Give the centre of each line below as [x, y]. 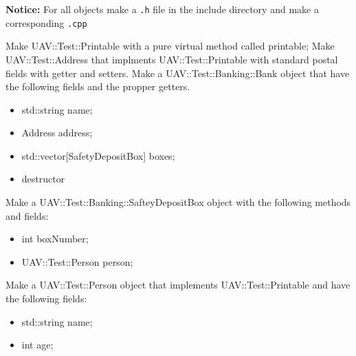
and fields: [27, 215]
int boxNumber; [55, 239]
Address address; [57, 133]
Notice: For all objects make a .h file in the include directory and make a [162, 9]
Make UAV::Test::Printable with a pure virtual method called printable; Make [170, 46]
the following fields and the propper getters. [98, 86]
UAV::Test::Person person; [77, 261]
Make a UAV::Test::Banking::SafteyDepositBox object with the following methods [178, 202]
